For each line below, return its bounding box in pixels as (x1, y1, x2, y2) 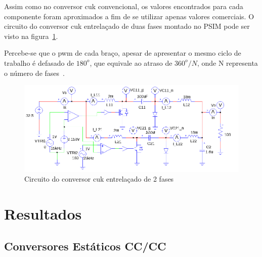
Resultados (4, 203, 82, 224)
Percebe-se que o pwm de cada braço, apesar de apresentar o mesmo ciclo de (4, 48, 241, 58)
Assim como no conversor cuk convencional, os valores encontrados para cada (4, 1, 243, 11)
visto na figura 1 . (4, 30, 58, 41)
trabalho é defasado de (4, 57, 74, 68)
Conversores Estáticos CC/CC (4, 238, 166, 253)
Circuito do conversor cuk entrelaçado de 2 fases (24, 174, 174, 184)
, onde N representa (197, 57, 258, 68)
